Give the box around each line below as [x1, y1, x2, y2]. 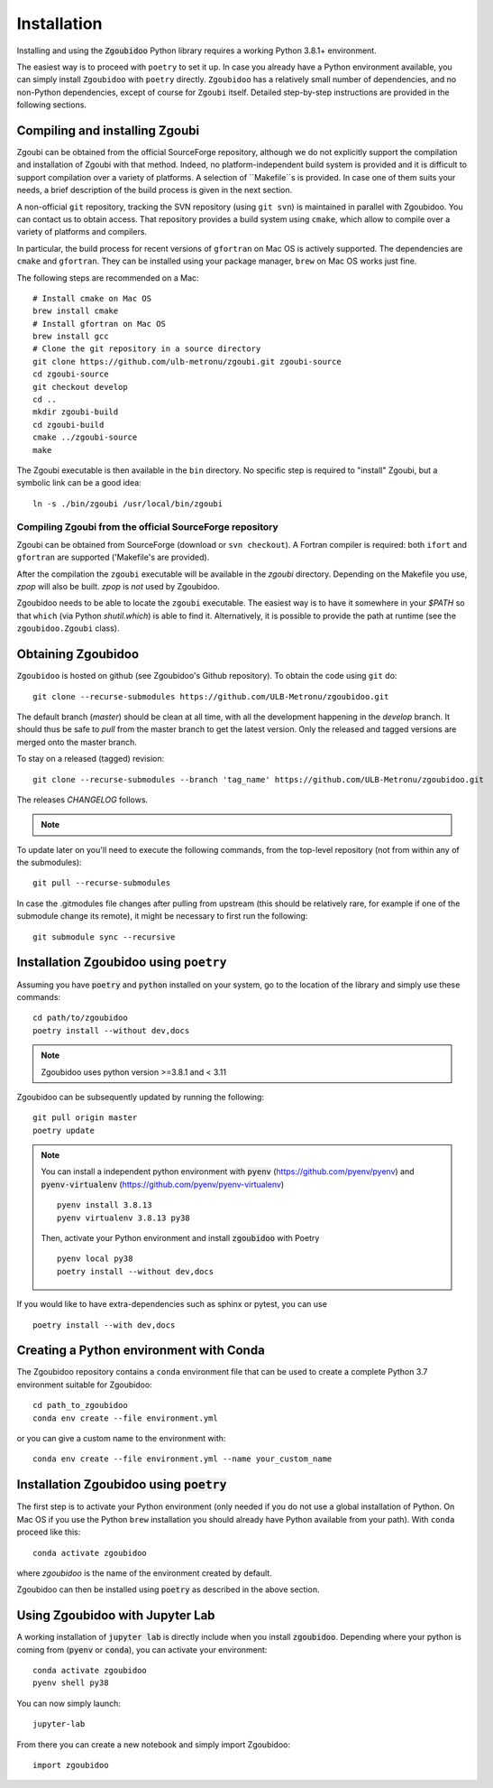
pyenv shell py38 [32, 1678, 109, 1688]
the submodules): [16, 857, 82, 868]
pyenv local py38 [57, 1254, 133, 1264]
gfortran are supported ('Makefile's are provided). [16, 551, 210, 563]
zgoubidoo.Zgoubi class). [16, 623, 120, 634]
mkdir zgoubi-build [32, 407, 119, 417]
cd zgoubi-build [32, 420, 105, 430]
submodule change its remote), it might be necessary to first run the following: [16, 911, 308, 922]
